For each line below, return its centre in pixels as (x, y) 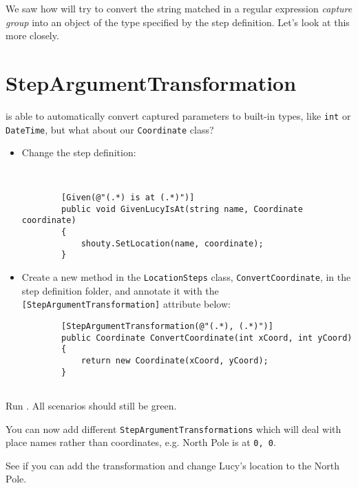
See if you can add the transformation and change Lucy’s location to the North (173, 465)
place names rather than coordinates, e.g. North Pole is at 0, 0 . (141, 442)
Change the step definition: (79, 152)
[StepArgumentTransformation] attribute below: (126, 304)
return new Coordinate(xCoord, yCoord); (175, 360)
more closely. (32, 35)
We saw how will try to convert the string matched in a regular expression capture (179, 8)
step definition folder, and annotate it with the (120, 290)
